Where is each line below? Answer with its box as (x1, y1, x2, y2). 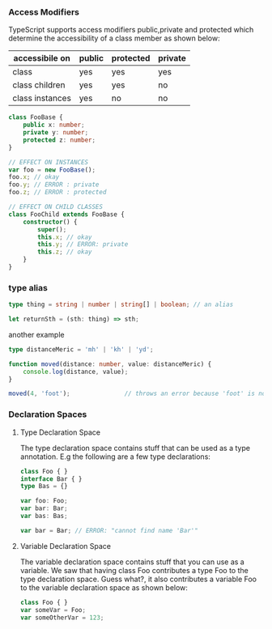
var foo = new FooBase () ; (8, 165, 96, 174)
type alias (8, 282, 49, 293)
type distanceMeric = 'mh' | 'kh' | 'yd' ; (8, 345, 154, 354)
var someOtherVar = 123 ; (19, 614, 104, 622)
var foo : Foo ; (19, 497, 68, 505)
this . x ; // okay (37, 233, 92, 241)
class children (12, 79, 66, 91)
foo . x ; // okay (8, 173, 60, 181)
